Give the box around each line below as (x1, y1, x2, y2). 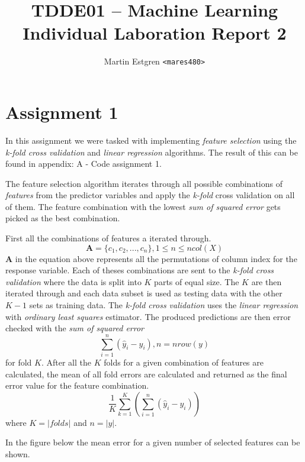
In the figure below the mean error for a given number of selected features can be (5, 436, 300, 448)
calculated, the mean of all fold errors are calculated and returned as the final (5, 367, 287, 380)
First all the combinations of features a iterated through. (5, 232, 211, 244)
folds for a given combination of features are (104, 356, 264, 368)
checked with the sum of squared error (5, 322, 145, 334)
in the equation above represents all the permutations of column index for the (15, 252, 297, 264)
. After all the (41, 356, 91, 368)
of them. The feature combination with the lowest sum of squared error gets (5, 200, 281, 212)
